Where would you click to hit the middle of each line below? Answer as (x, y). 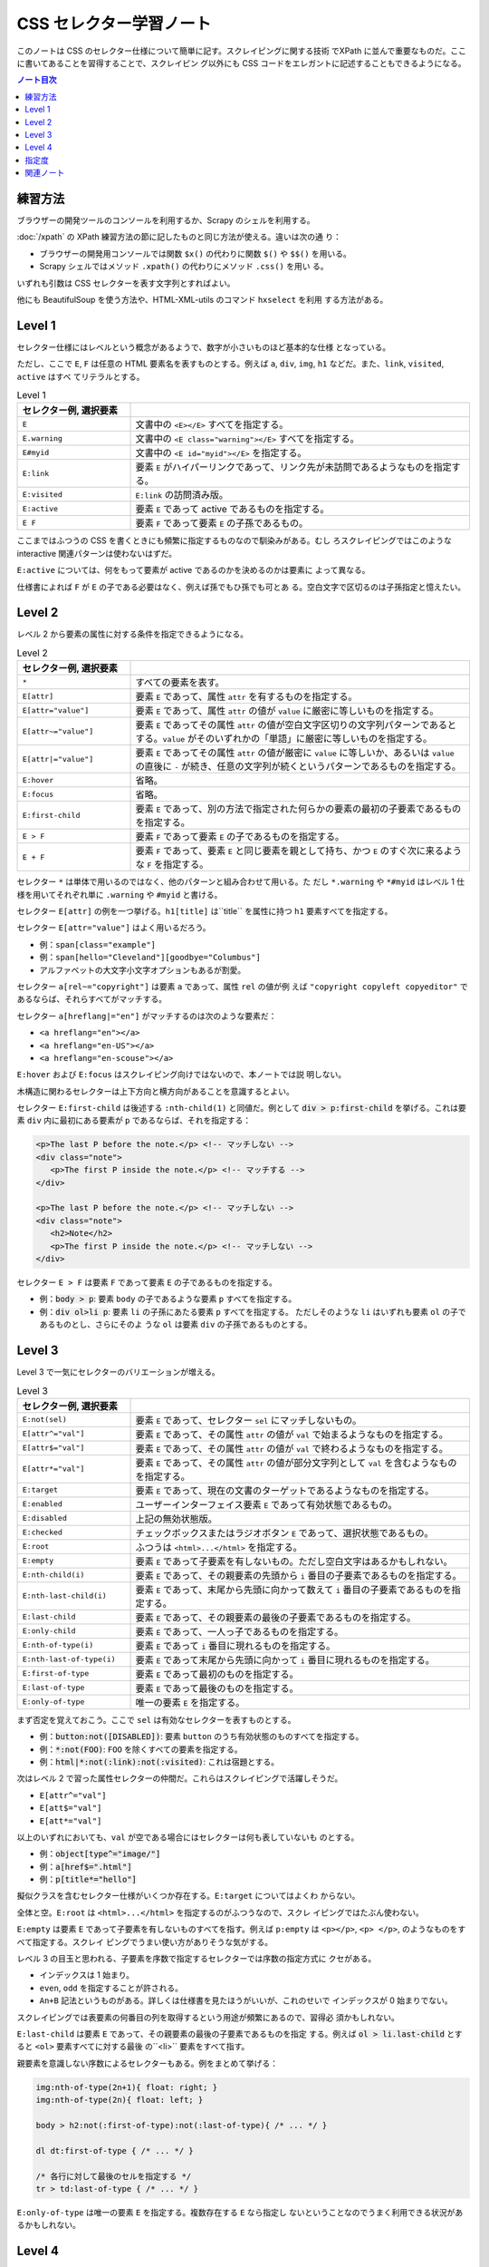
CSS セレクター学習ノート (114, 24)
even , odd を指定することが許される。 (111, 1988)
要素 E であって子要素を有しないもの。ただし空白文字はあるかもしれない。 (294, 1562)
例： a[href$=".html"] (86, 1866)
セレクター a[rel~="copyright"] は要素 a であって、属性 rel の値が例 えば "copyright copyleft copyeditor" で (242, 986)
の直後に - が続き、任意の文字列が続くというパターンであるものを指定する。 (298, 766)
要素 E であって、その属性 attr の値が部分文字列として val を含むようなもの (296, 1463)
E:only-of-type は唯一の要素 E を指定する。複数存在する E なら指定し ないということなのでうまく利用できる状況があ (240, 2212)
